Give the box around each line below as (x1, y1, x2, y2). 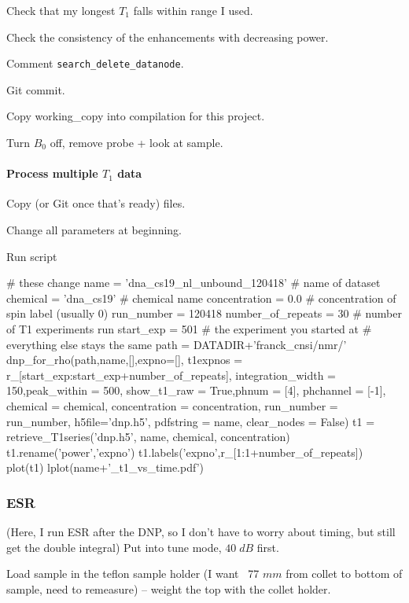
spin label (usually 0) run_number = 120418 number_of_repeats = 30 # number (6, 305, 402, 322)
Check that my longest (6, 2, 116, 18)
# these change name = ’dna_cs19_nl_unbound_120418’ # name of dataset (6, 274, 381, 291)
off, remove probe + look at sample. (50, 134, 223, 151)
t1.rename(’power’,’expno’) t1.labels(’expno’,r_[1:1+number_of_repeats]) (6, 443, 363, 460)
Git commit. (6, 81, 65, 97)
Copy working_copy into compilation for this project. (6, 108, 265, 124)
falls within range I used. (133, 2, 253, 18)
